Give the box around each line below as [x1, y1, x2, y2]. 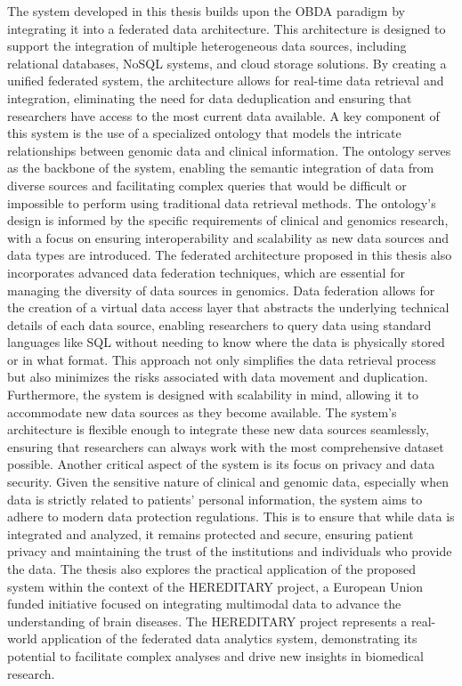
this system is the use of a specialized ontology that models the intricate [7, 124, 401, 142]
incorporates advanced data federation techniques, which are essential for [7, 262, 405, 281]
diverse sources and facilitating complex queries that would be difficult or [7, 175, 407, 194]
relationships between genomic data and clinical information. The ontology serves [7, 141, 451, 159]
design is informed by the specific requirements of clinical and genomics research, [7, 211, 449, 230]
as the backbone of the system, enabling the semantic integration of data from [7, 158, 434, 177]
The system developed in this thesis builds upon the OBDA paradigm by [7, 2, 405, 20]
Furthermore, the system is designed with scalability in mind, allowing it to [7, 385, 418, 404]
